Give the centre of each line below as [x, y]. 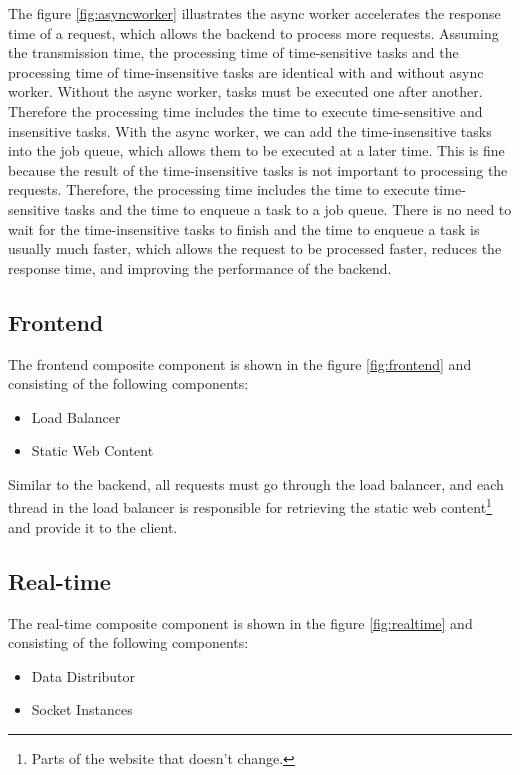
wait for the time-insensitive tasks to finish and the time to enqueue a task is [244, 228]
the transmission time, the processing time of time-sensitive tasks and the [233, 52]
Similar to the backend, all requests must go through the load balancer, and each [256, 483]
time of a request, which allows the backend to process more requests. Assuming [253, 32]
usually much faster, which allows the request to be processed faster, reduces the [255, 248]
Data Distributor [83, 675]
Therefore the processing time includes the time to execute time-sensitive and [245, 110]
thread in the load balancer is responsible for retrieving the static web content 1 [250, 506]
